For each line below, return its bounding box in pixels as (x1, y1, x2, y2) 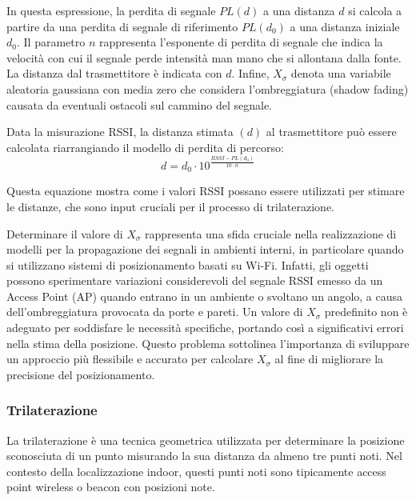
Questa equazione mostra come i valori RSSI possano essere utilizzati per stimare (6, 182, 405, 199)
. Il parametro (16, 34, 86, 50)
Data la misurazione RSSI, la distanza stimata (6, 123, 234, 140)
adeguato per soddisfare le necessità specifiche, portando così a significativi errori (6, 319, 404, 336)
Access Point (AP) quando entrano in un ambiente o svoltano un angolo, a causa (6, 287, 403, 304)
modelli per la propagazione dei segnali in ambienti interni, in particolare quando (6, 241, 404, 258)
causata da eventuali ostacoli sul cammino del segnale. (6, 96, 272, 113)
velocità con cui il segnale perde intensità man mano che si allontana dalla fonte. (6, 49, 402, 66)
